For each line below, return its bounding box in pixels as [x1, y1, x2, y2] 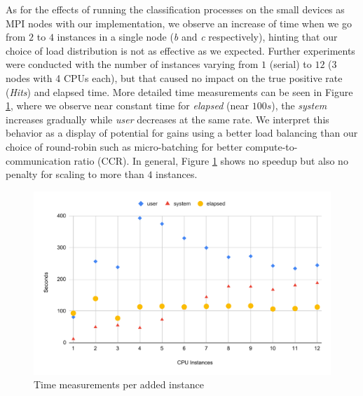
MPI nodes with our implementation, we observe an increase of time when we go [6, 15, 352, 30]
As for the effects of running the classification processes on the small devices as [6, 2, 345, 16]
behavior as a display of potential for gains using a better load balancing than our [6, 125, 358, 140]
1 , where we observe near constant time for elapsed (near [6, 98, 249, 113]
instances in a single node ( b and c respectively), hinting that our [57, 29, 338, 44]
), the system [271, 98, 327, 113]
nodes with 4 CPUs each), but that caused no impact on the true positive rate [6, 70, 343, 85]
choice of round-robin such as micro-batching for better [6, 139, 242, 153]
